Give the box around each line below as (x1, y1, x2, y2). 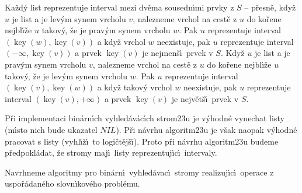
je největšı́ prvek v (171, 92, 239, 104)
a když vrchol (97, 35, 146, 47)
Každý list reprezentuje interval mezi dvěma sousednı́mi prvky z (5, 1, 234, 13)
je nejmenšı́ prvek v (142, 47, 213, 59)
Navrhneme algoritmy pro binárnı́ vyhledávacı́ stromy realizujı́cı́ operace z (5, 166, 274, 178)
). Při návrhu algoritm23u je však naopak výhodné (116, 123, 297, 135)
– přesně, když (244, 1, 296, 13)
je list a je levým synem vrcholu (12, 12, 126, 24)
